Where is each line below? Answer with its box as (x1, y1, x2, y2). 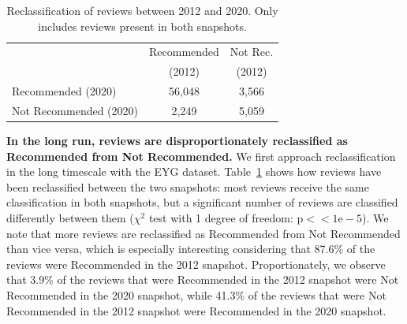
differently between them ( (6, 210, 134, 226)
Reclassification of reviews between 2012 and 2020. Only (6, 2, 278, 18)
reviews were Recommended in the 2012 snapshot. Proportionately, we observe (6, 255, 386, 272)
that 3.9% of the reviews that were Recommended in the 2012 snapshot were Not (6, 271, 399, 288)
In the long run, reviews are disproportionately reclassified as (6, 132, 348, 149)
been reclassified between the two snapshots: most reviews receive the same (6, 178, 369, 195)
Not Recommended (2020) (12, 102, 139, 118)
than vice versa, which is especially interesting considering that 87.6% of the (6, 240, 375, 257)
